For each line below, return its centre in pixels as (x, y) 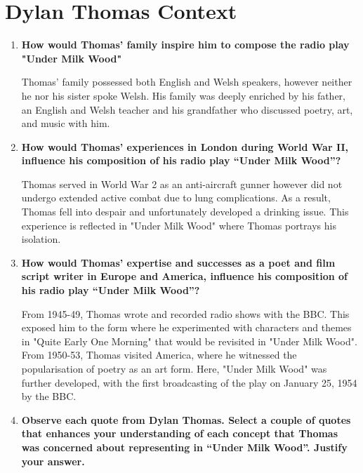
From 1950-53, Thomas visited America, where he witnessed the (159, 355)
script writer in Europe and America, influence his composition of (184, 276)
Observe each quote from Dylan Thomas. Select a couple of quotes (186, 419)
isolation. (41, 239)
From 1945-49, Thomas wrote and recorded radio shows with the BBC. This (185, 313)
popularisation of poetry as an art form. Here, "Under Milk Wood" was (174, 368)
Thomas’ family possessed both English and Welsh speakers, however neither (187, 82)
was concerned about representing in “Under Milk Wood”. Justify (184, 447)
